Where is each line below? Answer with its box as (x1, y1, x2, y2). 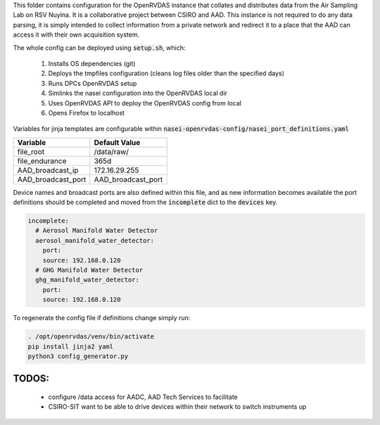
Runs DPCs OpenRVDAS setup (48, 79, 137, 87)
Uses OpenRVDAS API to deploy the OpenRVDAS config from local (48, 99, 242, 107)
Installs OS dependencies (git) (48, 59, 136, 68)
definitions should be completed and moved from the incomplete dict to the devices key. (13, 198, 278, 207)
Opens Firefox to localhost (48, 108, 125, 117)
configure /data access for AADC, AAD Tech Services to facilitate (48, 393, 239, 401)
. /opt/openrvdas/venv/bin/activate (27, 333, 155, 341)
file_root (17, 146, 45, 156)
